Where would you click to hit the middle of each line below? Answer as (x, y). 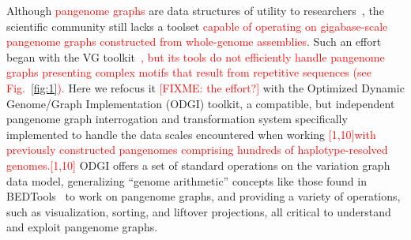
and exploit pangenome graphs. (82, 227)
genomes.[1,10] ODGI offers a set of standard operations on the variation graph (198, 165)
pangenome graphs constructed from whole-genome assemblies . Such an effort (194, 41)
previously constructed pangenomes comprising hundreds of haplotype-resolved (197, 150)
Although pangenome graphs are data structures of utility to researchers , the (195, 10)
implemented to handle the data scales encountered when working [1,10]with (191, 134)
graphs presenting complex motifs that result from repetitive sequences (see (189, 72)
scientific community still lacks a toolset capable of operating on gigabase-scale (197, 26)
